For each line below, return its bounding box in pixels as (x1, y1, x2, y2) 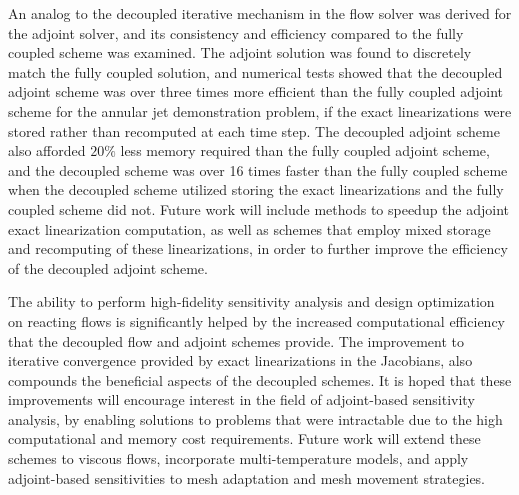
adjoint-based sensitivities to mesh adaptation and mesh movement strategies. (8, 467, 486, 488)
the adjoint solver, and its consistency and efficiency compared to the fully (8, 22, 464, 43)
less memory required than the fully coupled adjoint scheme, (120, 140, 490, 161)
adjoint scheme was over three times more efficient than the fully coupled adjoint (8, 81, 503, 102)
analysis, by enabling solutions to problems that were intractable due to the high (8, 408, 503, 429)
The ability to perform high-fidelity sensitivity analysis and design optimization (8, 291, 495, 312)
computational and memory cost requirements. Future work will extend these (8, 428, 481, 449)
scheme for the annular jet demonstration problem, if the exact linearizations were (8, 100, 512, 121)
